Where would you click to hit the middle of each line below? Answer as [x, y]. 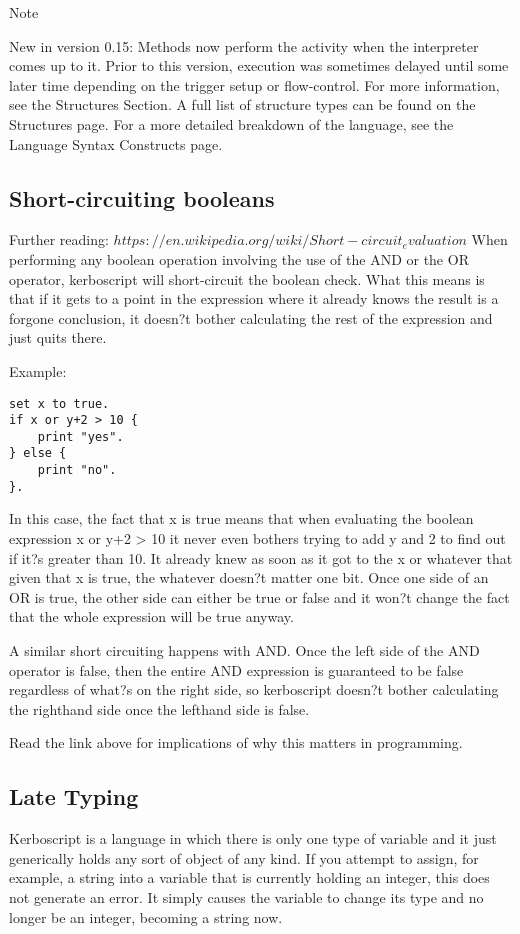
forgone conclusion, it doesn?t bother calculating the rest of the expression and [251, 317]
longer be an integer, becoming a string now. [146, 916]
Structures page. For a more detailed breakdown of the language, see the [231, 123]
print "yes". [80, 436]
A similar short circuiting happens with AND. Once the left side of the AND [244, 650]
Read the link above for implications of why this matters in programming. [236, 742]
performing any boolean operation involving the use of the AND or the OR [239, 258]
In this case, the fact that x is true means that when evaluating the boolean [241, 518]
